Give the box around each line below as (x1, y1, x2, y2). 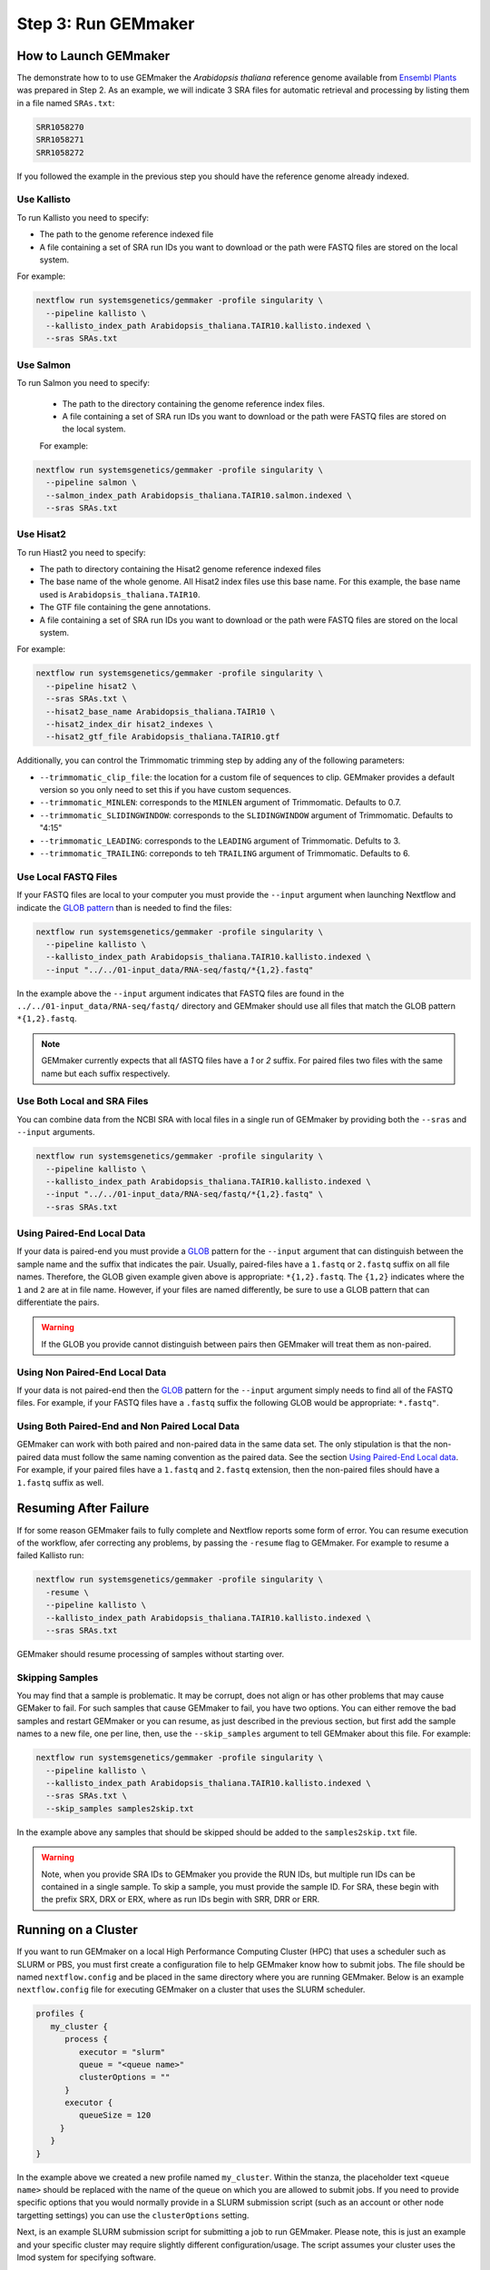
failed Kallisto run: (16, 1550, 84, 1561)
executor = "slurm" (78, 2047, 166, 2057)
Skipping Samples (16, 1671, 99, 1683)
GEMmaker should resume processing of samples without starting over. (16, 1648, 285, 1659)
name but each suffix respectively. (41, 1068, 171, 1079)
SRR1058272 (35, 147, 84, 158)
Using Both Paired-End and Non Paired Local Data (16, 1420, 240, 1433)
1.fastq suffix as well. (16, 1476, 104, 1488)
